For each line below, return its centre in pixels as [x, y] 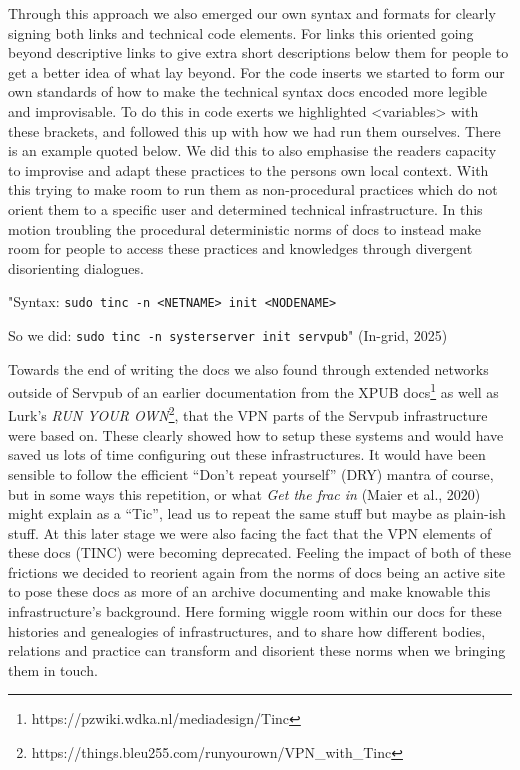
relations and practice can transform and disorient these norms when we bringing [257, 650]
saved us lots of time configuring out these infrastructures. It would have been [247, 454]
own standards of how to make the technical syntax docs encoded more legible [248, 91]
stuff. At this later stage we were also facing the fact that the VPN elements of [250, 532]
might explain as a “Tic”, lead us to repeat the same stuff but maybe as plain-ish [257, 513]
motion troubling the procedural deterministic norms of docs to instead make [245, 228]
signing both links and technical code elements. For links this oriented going [241, 32]
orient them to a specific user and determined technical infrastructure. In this [245, 208]
